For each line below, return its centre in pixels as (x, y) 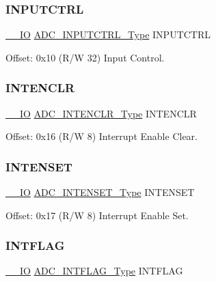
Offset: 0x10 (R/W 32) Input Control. (85, 57)
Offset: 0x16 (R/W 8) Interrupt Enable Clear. (102, 136)
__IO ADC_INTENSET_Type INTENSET (100, 192)
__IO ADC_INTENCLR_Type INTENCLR (101, 113)
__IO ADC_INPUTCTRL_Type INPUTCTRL (108, 34)
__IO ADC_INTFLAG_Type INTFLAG (94, 271)
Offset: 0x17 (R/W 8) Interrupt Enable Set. (97, 215)
